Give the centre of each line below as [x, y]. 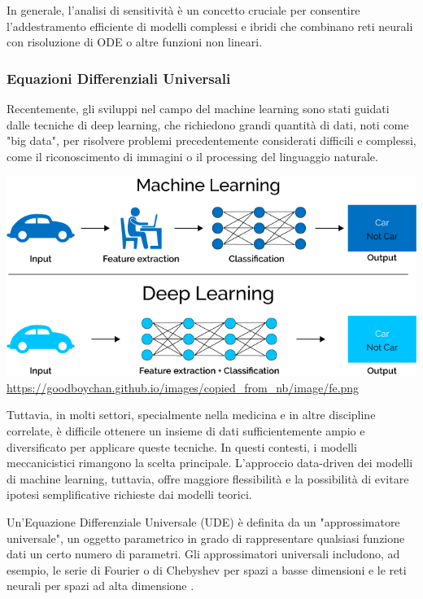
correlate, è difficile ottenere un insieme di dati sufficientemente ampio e [186, 430]
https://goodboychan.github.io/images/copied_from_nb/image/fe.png [183, 387]
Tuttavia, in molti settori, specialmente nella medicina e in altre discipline [191, 415]
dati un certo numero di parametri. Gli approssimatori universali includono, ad [203, 554]
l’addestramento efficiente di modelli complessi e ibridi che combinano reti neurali [210, 26]
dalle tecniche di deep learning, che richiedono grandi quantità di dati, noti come [208, 124]
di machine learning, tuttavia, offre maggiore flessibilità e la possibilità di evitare [208, 478]
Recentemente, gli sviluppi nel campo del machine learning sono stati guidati [198, 108]
